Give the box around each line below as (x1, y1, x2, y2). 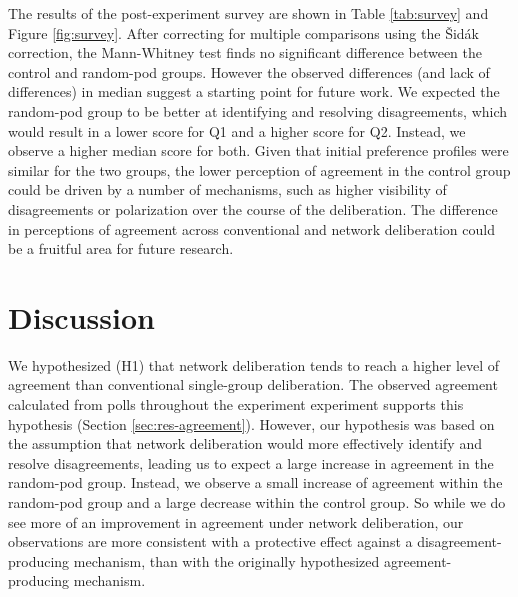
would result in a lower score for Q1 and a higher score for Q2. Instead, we (8, 120, 466, 141)
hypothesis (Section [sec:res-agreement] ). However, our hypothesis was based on (8, 413, 495, 434)
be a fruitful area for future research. (8, 238, 234, 259)
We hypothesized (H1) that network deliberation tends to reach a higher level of (8, 354, 500, 375)
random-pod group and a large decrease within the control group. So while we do (8, 492, 506, 512)
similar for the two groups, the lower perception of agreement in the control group (8, 159, 511, 180)
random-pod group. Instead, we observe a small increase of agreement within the (8, 472, 503, 493)
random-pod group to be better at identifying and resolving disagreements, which (8, 100, 508, 121)
